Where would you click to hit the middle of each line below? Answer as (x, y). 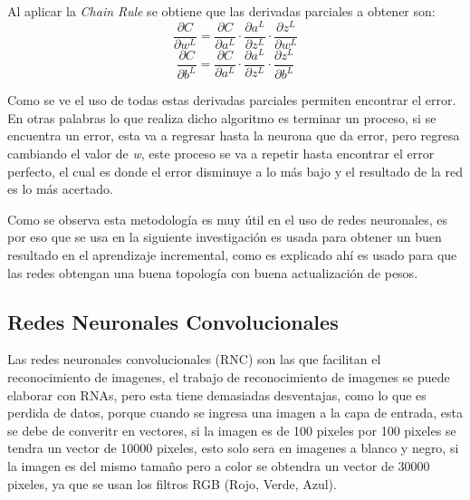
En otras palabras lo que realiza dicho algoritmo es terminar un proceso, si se (222, 117)
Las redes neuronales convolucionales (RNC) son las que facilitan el (194, 359)
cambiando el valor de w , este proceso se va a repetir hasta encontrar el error (221, 153)
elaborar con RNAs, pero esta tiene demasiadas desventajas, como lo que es (217, 394)
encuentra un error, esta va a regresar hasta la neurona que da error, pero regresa (234, 135)
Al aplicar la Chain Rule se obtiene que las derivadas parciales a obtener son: (221, 11)
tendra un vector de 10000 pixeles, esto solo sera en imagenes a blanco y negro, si (233, 448)
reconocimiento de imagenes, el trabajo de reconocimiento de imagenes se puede (229, 376)
